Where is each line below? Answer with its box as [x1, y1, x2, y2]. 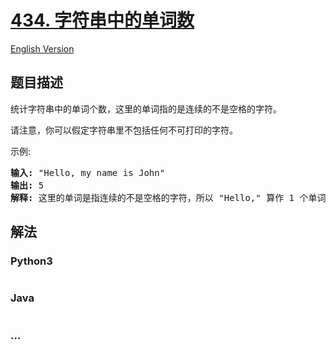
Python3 [10, 254, 53, 268]
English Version [10, 42, 75, 55]
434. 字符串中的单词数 [10, 9, 195, 32]
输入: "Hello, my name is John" [10, 167, 166, 178]
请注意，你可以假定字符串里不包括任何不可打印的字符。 [10, 124, 238, 136]
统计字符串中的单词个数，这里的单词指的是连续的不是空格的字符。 [10, 102, 282, 115]
